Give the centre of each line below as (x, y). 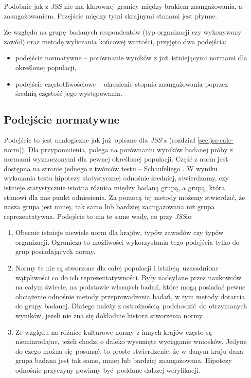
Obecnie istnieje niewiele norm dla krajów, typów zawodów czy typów (119, 232)
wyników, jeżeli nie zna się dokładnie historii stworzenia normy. (110, 315)
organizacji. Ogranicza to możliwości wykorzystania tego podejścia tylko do (127, 242)
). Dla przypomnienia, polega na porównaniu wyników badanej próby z (127, 149)
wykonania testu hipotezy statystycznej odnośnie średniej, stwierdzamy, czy (117, 178)
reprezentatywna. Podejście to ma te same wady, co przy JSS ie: (99, 216)
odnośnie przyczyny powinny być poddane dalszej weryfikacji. (108, 370)
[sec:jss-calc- (215, 139)
